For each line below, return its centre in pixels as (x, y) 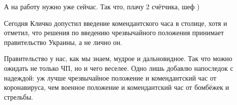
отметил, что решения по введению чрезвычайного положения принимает (114, 32)
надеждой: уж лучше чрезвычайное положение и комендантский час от (110, 77)
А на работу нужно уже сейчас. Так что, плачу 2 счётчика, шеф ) (102, 6)
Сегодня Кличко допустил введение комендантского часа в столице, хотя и (116, 23)
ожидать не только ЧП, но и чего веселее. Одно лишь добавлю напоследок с (119, 68)
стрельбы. (19, 96)
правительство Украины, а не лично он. (63, 42)
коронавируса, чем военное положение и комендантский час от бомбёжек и (117, 87)
